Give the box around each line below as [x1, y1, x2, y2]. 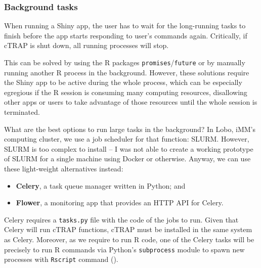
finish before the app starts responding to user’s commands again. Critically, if [4, 30, 247, 40]
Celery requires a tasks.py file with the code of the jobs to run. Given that [4, 214, 239, 225]
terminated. [4, 107, 40, 117]
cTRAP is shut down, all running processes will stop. [4, 40, 169, 51]
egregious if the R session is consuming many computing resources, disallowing [4, 86, 247, 97]
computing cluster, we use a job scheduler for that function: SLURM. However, [4, 133, 249, 144]
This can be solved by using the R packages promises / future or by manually [4, 57, 245, 67]
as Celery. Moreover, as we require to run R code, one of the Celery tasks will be [4, 234, 254, 245]
